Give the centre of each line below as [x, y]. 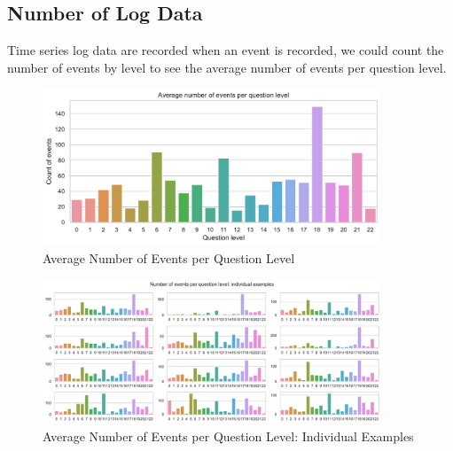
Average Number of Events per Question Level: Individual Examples [228, 435]
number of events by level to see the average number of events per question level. [227, 67]
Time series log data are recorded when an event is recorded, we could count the [226, 50]
